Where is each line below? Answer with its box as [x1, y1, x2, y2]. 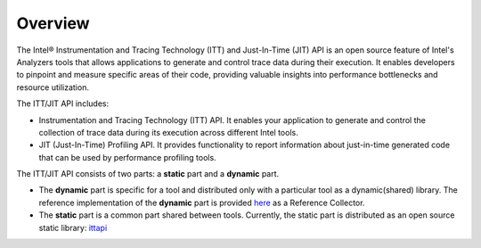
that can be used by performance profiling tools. [38, 152, 217, 162]
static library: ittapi [38, 222, 108, 233]
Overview [16, 13, 90, 33]
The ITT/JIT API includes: [16, 98, 110, 109]
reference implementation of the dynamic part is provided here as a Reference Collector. [38, 197, 365, 208]
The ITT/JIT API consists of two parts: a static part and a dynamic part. [16, 169, 280, 179]
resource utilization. [16, 81, 89, 93]
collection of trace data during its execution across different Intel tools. [38, 127, 298, 137]
